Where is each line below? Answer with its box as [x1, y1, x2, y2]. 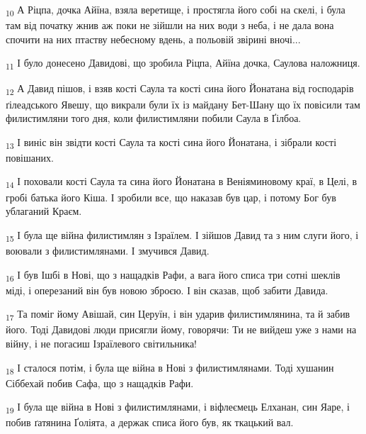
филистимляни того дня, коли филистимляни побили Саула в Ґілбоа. [6, 111, 302, 126]
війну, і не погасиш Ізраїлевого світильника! [6, 335, 197, 350]
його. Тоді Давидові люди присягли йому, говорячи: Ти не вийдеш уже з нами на [6, 322, 357, 337]
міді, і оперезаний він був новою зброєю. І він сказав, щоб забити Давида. [6, 282, 328, 297]
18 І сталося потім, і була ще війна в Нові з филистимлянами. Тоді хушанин [6, 360, 334, 377]
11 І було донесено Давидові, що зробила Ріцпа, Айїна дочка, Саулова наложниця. [6, 55, 360, 72]
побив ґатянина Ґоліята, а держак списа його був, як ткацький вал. [6, 415, 294, 430]
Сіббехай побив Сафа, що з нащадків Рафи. [6, 375, 194, 390]
